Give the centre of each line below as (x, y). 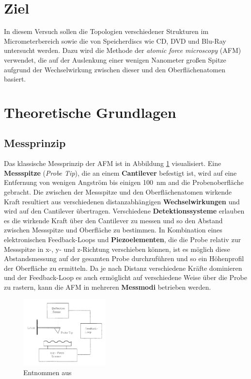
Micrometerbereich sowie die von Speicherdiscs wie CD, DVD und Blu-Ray (115, 41)
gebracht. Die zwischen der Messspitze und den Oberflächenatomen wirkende (118, 192)
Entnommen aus (47, 372)
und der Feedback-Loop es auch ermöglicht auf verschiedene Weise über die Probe (125, 277)
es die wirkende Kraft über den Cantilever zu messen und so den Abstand (113, 220)
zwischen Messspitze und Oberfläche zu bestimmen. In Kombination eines (113, 230)
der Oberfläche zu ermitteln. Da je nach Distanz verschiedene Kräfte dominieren (123, 268)
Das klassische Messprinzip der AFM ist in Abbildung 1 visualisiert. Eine (113, 163)
